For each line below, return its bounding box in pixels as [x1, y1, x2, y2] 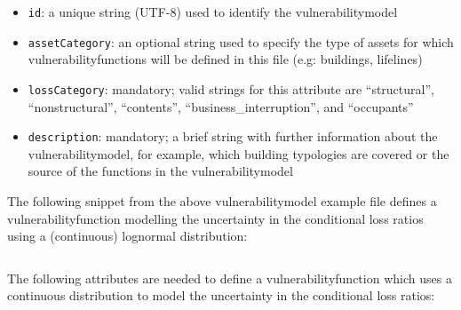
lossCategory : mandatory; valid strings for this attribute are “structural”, [28, 79, 434, 98]
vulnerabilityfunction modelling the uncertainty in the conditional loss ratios [7, 209, 424, 227]
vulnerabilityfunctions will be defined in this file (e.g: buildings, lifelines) [28, 50, 423, 68]
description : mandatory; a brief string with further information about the [28, 127, 438, 146]
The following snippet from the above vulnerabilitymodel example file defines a [7, 192, 437, 210]
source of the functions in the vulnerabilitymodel [28, 162, 293, 180]
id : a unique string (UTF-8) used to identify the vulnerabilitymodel [28, 3, 398, 20]
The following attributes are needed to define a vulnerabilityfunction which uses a [7, 268, 452, 287]
